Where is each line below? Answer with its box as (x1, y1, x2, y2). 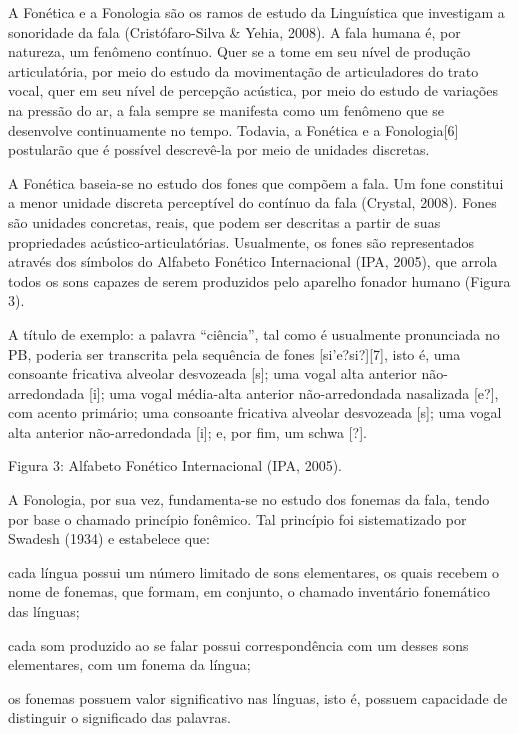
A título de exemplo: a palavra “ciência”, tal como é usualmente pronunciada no (8, 323, 500, 344)
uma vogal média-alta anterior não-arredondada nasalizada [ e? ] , (109, 382, 499, 403)
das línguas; (8, 601, 80, 622)
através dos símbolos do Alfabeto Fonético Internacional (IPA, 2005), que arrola (8, 251, 498, 272)
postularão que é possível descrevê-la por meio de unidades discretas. (8, 139, 430, 160)
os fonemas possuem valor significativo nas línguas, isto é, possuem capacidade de (8, 687, 508, 708)
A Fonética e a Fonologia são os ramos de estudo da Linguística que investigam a (8, 2, 505, 22)
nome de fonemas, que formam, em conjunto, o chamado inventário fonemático (8, 581, 490, 602)
